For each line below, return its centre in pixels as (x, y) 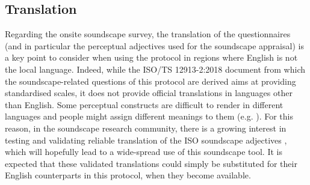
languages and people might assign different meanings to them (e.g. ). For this (149, 116)
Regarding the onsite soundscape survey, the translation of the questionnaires (148, 34)
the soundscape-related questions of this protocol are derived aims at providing (150, 81)
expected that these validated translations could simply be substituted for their (151, 163)
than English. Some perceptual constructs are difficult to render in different (144, 104)
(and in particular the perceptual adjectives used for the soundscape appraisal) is (154, 45)
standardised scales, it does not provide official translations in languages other (149, 93)
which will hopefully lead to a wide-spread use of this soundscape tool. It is (144, 152)
